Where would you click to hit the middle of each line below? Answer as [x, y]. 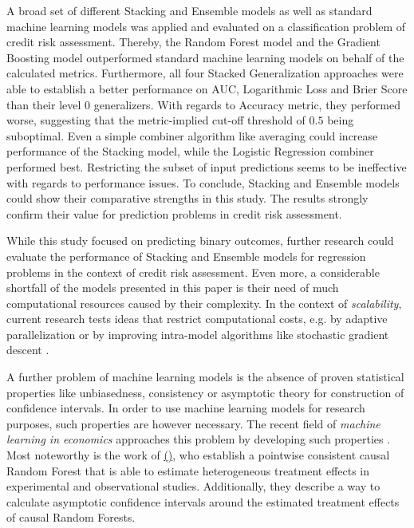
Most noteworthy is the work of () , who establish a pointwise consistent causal [198, 455]
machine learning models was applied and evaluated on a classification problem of [206, 26]
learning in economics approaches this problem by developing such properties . [199, 439]
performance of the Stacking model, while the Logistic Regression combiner [190, 151]
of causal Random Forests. [71, 517]
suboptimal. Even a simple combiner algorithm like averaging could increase [192, 135]
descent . [28, 350]
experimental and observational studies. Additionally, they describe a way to [193, 486]
